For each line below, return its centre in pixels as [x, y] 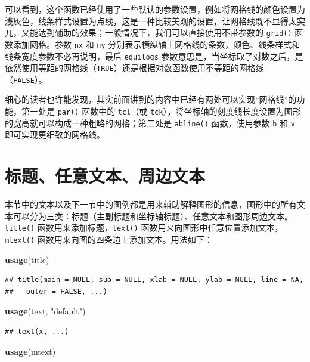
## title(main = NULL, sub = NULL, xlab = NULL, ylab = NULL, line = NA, [154, 280]
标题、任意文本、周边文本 [105, 176]
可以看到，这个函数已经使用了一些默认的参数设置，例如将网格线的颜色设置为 [155, 9]
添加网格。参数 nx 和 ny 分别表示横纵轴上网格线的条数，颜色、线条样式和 [156, 44]
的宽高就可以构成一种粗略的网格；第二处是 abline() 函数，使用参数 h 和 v [150, 123]
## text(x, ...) [37, 331]
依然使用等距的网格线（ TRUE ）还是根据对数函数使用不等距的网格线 [134, 68]
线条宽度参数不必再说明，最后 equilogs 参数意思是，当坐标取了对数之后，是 [154, 56]
